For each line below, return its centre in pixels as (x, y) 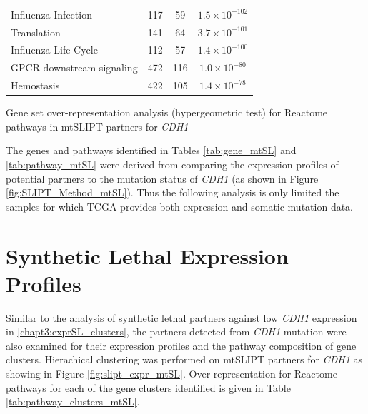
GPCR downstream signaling (74, 67)
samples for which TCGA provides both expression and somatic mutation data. (180, 206)
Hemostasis (35, 85)
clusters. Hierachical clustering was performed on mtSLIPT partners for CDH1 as (184, 359)
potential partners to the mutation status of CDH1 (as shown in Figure (162, 178)
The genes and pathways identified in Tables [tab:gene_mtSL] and (151, 150)
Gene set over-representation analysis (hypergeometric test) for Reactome (167, 112)
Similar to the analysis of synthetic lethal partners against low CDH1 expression (181, 317)
